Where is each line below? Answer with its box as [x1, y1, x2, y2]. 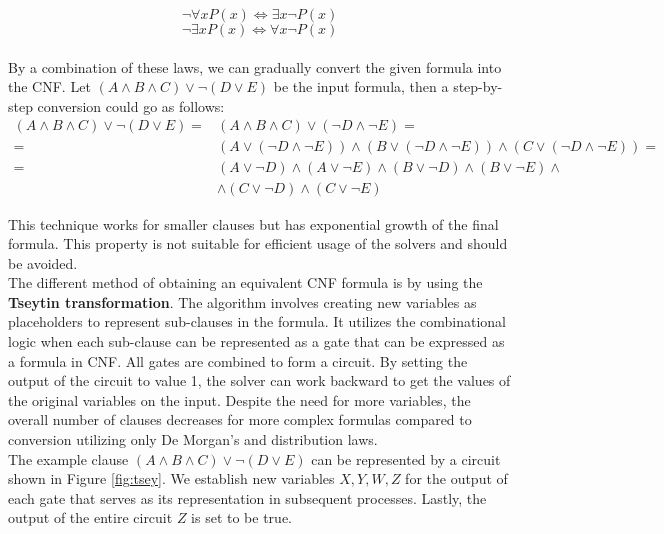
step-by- [453, 76, 503, 97]
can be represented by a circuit [311, 448, 501, 469]
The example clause [8, 448, 129, 469]
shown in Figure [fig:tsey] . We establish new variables [8, 468, 335, 489]
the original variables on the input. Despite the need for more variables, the [8, 389, 471, 410]
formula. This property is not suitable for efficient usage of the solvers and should [8, 233, 508, 254]
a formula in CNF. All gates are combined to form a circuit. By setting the [8, 350, 468, 371]
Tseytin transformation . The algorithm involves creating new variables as [8, 291, 477, 312]
